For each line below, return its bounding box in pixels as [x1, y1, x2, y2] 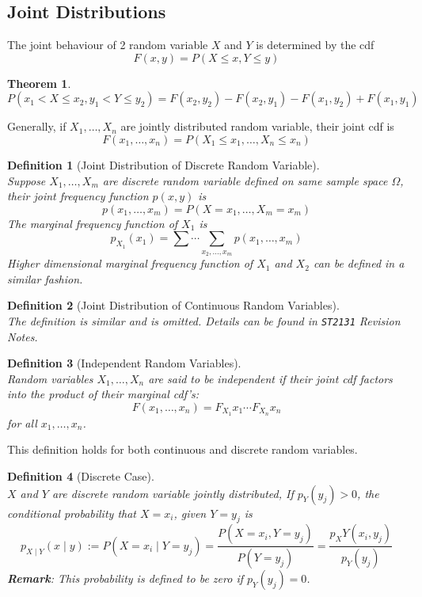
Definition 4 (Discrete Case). [7, 468, 154, 485]
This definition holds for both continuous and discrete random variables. [7, 441, 358, 458]
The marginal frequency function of [7, 215, 178, 231]
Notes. [7, 328, 38, 344]
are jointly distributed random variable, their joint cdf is [120, 118, 394, 135]
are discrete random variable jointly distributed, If [51, 485, 294, 501]
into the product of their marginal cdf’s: [7, 386, 200, 402]
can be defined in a [313, 255, 405, 272]
